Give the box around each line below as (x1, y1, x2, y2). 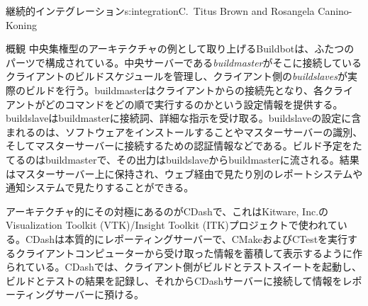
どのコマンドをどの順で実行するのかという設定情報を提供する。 (45, 96, 343, 111)
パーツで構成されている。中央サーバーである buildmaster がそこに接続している (6, 55, 362, 69)
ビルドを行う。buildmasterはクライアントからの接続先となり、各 (25, 82, 324, 97)
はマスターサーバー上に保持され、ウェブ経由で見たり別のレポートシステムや (6, 166, 363, 181)
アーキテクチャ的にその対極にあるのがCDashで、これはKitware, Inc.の (6, 203, 329, 218)
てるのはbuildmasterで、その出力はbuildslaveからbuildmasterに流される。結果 (6, 152, 359, 166)
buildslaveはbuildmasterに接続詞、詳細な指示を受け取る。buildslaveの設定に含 (6, 110, 362, 125)
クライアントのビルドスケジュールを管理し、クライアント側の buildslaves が (6, 69, 347, 84)
